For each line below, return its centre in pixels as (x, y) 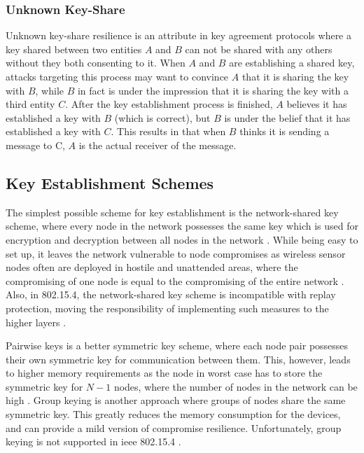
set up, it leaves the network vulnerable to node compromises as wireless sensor (176, 253)
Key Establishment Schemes (110, 182)
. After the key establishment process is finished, (169, 104)
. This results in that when (168, 131)
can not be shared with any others (259, 49)
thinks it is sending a (285, 131)
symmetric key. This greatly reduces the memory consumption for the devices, (173, 414)
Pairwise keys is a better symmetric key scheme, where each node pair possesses (177, 346)
